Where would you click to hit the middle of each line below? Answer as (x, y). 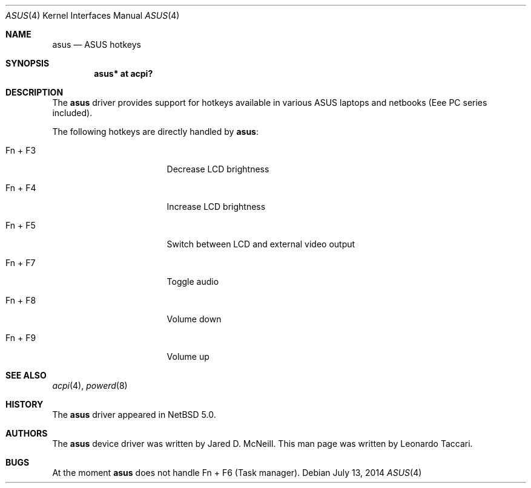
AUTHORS (27, 433)
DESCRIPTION (35, 92)
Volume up (188, 356)
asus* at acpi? (124, 73)
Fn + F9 (21, 338)
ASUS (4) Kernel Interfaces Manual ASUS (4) (93, 15)
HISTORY (25, 404)
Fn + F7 (21, 263)
